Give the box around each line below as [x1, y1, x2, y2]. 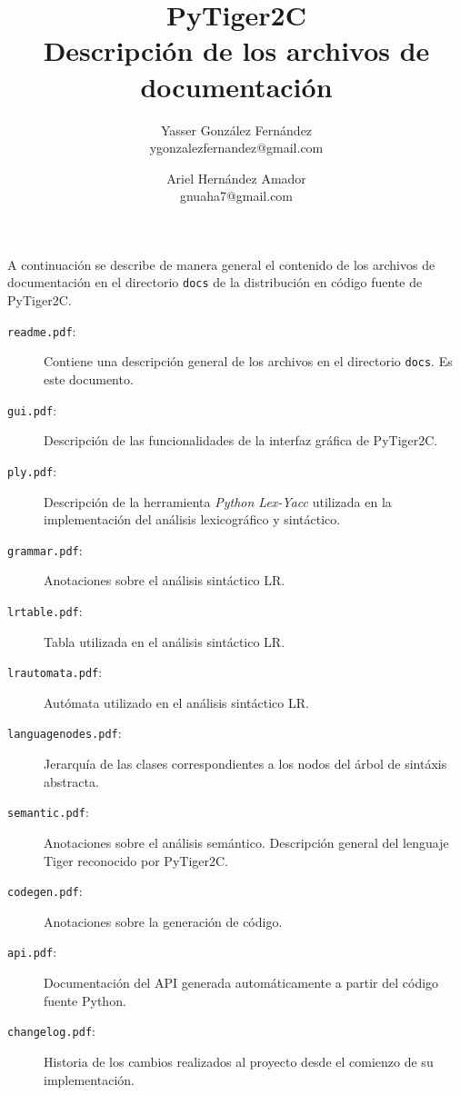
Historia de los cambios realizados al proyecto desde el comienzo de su [44, 1051, 434, 1070]
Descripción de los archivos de [43, 32, 430, 69]
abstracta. [44, 771, 99, 791]
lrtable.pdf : [7, 601, 83, 620]
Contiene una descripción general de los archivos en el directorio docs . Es [44, 352, 453, 371]
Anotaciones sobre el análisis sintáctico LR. [44, 571, 285, 590]
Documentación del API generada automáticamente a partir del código [44, 973, 439, 992]
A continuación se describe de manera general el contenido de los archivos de [7, 254, 435, 274]
